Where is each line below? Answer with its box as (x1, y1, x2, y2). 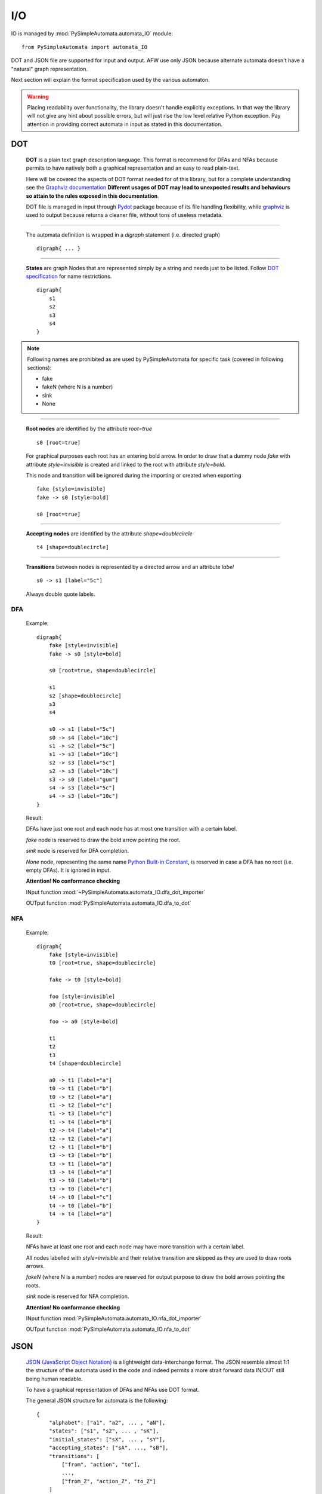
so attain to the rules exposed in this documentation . (26, 192, 159, 200)
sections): (27, 364, 52, 371)
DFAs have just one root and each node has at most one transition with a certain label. (26, 825, 237, 832)
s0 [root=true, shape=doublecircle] (48, 667, 156, 674)
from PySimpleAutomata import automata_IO (21, 44, 148, 50)
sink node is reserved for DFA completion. (26, 847, 129, 855)
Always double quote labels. (26, 590, 95, 598)
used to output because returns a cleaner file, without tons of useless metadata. (26, 212, 223, 219)
